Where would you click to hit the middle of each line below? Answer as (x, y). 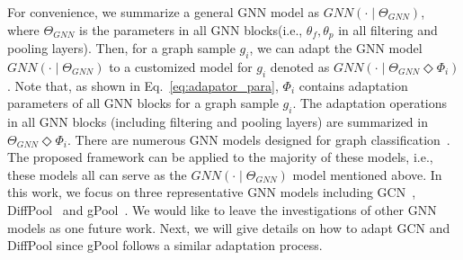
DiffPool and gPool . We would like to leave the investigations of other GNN (222, 210)
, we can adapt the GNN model (336, 48)
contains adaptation (353, 85)
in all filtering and (388, 29)
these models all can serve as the (97, 174)
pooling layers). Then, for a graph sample (121, 48)
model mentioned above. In (367, 174)
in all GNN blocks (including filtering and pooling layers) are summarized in (218, 122)
